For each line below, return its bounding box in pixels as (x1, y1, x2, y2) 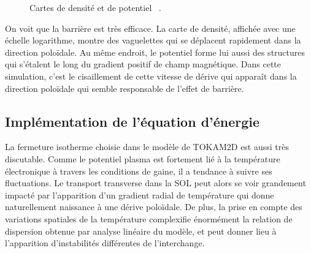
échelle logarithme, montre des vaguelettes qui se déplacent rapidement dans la (5, 34, 301, 47)
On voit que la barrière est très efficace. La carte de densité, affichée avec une (5, 21, 296, 34)
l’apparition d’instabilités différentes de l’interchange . (5, 236, 205, 249)
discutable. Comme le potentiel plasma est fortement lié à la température (5, 152, 280, 165)
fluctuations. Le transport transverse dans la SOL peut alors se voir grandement (5, 176, 306, 189)
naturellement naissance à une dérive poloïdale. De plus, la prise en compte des (5, 200, 302, 213)
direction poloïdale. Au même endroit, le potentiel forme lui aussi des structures (5, 45, 305, 58)
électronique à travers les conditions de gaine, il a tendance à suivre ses (5, 164, 272, 177)
